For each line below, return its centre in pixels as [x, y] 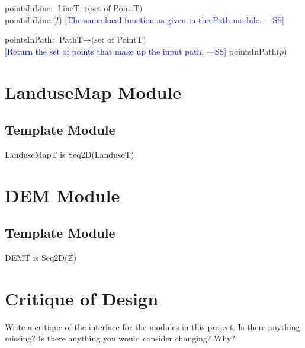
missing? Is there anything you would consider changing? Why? [120, 338]
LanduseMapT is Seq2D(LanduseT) [70, 154]
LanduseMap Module [93, 92]
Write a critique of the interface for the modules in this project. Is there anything [152, 326]
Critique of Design [82, 298]
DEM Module [62, 195]
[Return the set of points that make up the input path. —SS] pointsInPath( [142, 51]
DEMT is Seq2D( [36, 258]
